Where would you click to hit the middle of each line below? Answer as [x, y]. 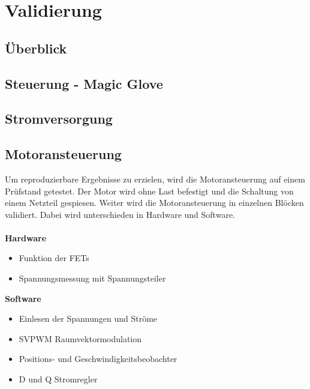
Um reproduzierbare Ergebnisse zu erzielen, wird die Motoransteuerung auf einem [155, 179]
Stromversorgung [59, 119]
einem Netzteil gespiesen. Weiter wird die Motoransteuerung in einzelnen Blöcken [154, 203]
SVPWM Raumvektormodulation [80, 338]
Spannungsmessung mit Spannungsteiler [92, 278]
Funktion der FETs [54, 258]
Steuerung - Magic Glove [84, 83]
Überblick [36, 48]
